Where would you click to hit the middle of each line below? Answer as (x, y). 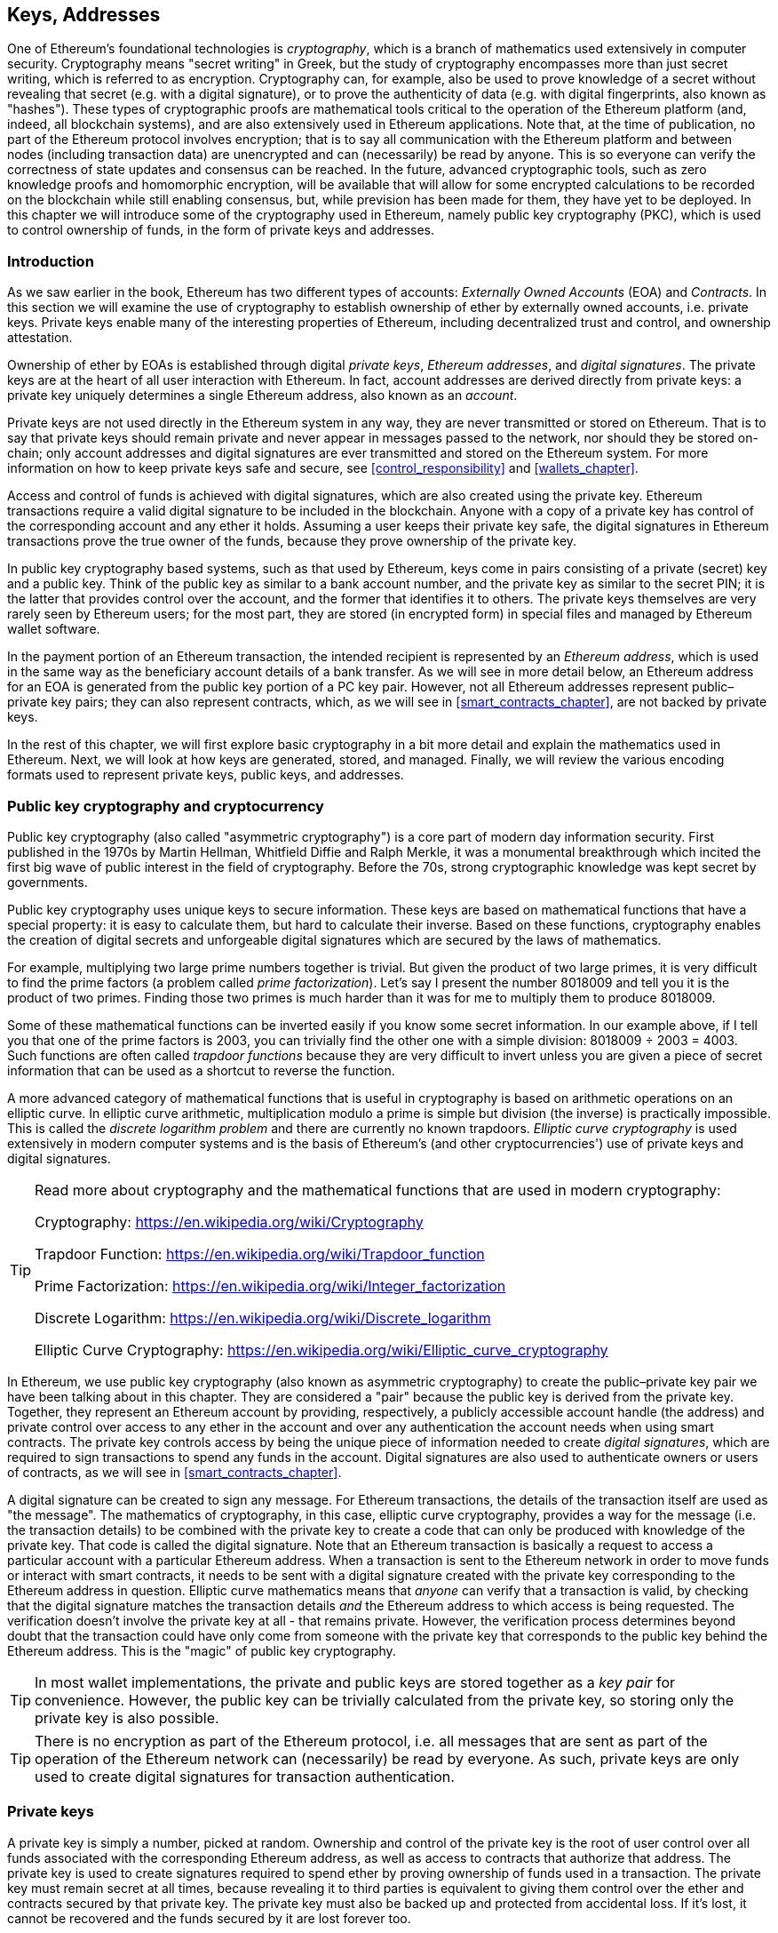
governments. (48, 882)
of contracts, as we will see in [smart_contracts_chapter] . (175, 1472)
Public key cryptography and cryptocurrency (166, 806)
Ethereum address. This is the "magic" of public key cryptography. (202, 1650)
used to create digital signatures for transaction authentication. (245, 1776)
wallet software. (54, 629)
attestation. (40, 338)
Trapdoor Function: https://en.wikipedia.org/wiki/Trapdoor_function (260, 1254)
